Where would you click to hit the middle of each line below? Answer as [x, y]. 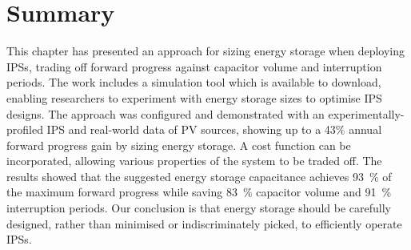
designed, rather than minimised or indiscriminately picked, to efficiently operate [204, 223]
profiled [25, 129]
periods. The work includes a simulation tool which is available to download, [194, 82]
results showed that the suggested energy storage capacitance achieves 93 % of [199, 176]
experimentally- [366, 113]
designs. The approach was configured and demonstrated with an [166, 113]
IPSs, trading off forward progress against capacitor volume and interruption [194, 66]
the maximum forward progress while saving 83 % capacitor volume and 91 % [199, 192]
